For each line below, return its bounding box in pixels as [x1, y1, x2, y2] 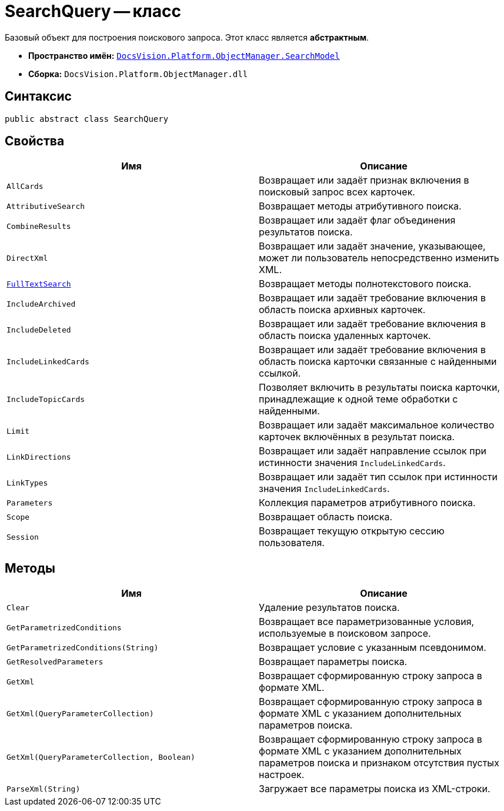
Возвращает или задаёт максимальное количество [259, 419, 495, 431]
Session [6, 532, 39, 541]
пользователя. [259, 537, 325, 549]
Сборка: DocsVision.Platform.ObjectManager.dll [28, 68, 248, 79]
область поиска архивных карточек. [259, 304, 426, 316]
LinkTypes [6, 478, 48, 487]
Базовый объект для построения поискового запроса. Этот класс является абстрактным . [5, 32, 369, 42]
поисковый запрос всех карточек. [259, 186, 415, 198]
